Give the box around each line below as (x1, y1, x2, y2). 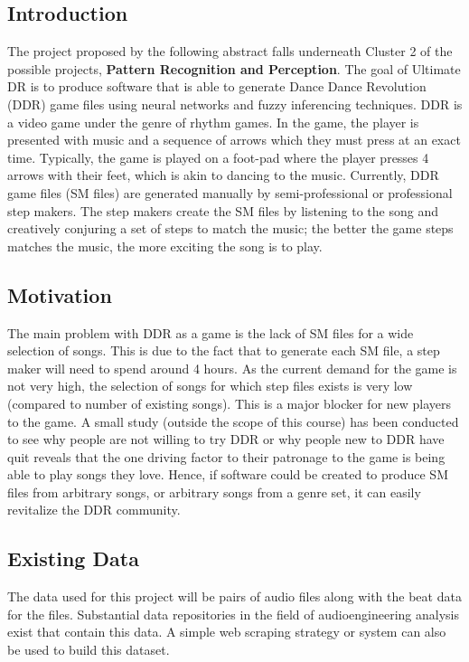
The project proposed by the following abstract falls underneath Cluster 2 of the (7, 42, 453, 61)
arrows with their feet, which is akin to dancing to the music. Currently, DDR (7, 165, 439, 184)
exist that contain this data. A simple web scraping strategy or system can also (7, 622, 446, 641)
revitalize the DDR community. (7, 500, 181, 519)
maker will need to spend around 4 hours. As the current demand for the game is (7, 358, 457, 377)
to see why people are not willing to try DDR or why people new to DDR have (7, 430, 445, 449)
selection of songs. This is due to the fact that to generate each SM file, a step (7, 341, 440, 360)
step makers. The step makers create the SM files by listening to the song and (7, 201, 438, 220)
